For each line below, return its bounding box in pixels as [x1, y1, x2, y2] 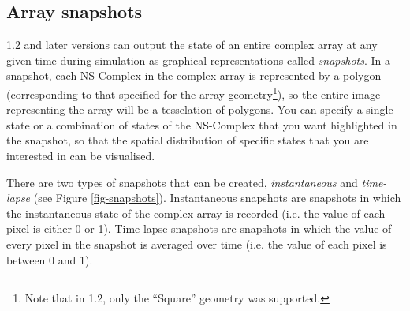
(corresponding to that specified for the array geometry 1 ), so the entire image [6, 83, 381, 102]
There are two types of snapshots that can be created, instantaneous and [6, 174, 358, 190]
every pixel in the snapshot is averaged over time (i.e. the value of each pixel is [6, 235, 387, 252]
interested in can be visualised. [6, 148, 155, 164]
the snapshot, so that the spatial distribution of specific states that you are [6, 132, 369, 148]
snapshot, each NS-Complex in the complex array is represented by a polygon [6, 67, 382, 84]
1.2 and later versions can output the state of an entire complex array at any [6, 36, 378, 53]
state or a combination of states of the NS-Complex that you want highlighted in [6, 116, 397, 133]
